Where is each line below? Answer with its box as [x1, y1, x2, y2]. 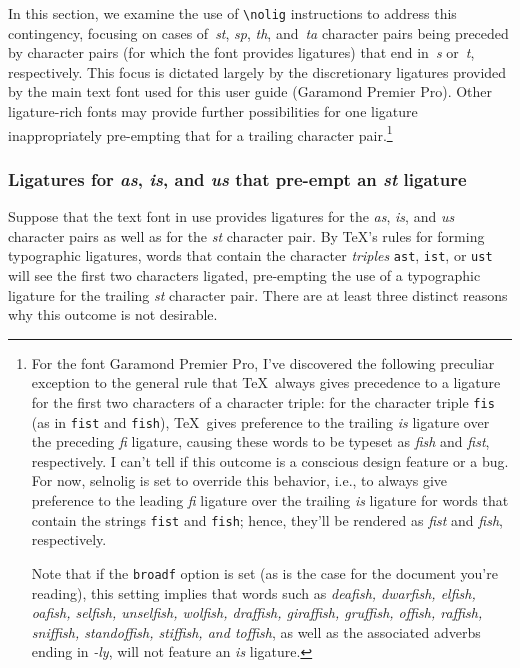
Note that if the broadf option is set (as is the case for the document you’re [31, 562, 498, 583]
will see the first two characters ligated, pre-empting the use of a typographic [8, 264, 481, 285]
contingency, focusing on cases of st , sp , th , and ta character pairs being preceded [8, 22, 509, 43]
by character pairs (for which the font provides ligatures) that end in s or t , [8, 42, 475, 63]
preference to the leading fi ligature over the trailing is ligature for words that [31, 490, 509, 510]
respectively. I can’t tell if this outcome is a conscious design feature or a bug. [31, 450, 509, 471]
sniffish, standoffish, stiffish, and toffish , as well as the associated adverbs [31, 621, 481, 642]
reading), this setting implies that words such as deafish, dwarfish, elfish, [31, 582, 476, 603]
